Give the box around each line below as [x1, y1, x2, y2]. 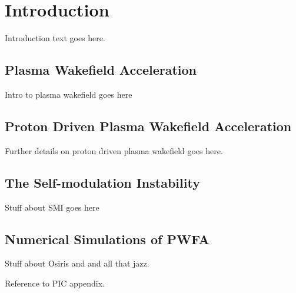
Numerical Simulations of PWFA [5, 229, 209, 248]
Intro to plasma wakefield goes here [5, 88, 132, 100]
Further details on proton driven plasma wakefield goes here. [5, 144, 223, 157]
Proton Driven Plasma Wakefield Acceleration [5, 116, 292, 135]
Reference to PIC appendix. [5, 277, 105, 289]
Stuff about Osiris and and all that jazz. [5, 257, 149, 269]
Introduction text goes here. [5, 32, 105, 44]
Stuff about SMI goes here [5, 201, 99, 213]
